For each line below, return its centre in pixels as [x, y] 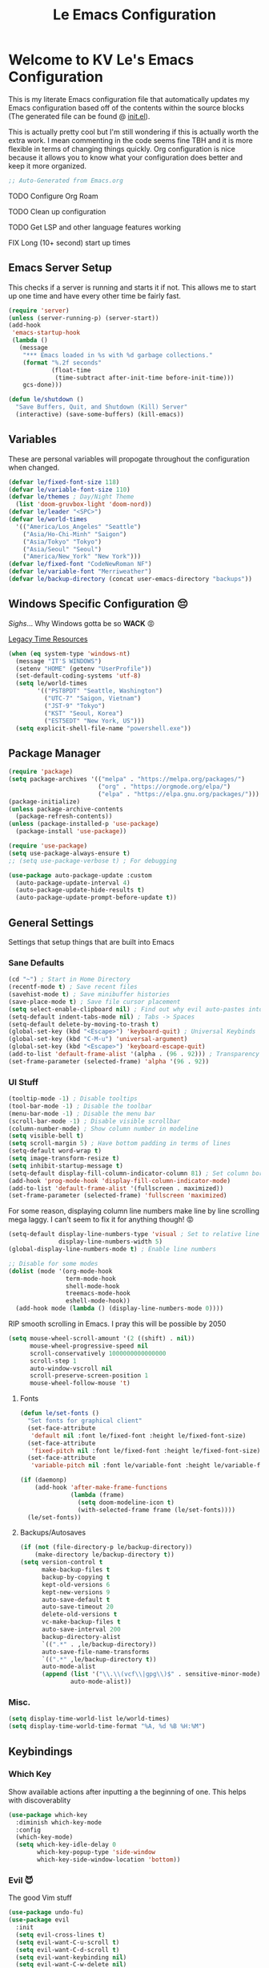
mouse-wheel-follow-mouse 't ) [80, 1383]
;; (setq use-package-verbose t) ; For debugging [93, 860]
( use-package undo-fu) [46, 1913]
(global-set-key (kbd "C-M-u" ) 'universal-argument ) [98, 1039]
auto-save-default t [76, 1600]
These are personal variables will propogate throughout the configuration [129, 458]
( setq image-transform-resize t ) [64, 1159]
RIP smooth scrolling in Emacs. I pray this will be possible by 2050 [117, 1324]
